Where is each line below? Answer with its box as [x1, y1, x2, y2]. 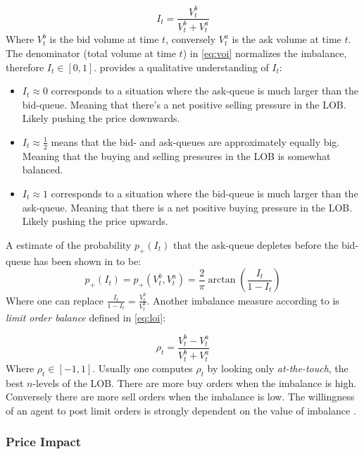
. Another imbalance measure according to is [146, 293, 339, 307]
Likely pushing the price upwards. [22, 214, 168, 228]
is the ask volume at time [232, 32, 341, 47]
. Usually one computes [92, 360, 193, 375]
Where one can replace [6, 293, 103, 307]
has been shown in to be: [34, 253, 142, 268]
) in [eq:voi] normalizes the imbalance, [182, 45, 347, 60]
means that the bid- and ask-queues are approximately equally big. [51, 134, 340, 149]
